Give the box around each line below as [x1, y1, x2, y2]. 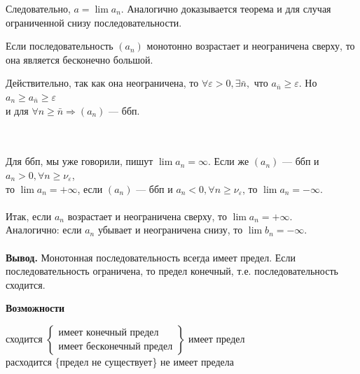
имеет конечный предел [58, 327, 159, 338]
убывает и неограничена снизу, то [97, 222, 243, 237]
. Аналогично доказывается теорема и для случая [120, 1, 331, 15]
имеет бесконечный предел [58, 341, 173, 352]
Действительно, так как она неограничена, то [6, 75, 199, 90]
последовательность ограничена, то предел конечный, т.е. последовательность [6, 264, 338, 278]
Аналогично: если [6, 222, 82, 237]
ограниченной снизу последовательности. [6, 15, 182, 29]
